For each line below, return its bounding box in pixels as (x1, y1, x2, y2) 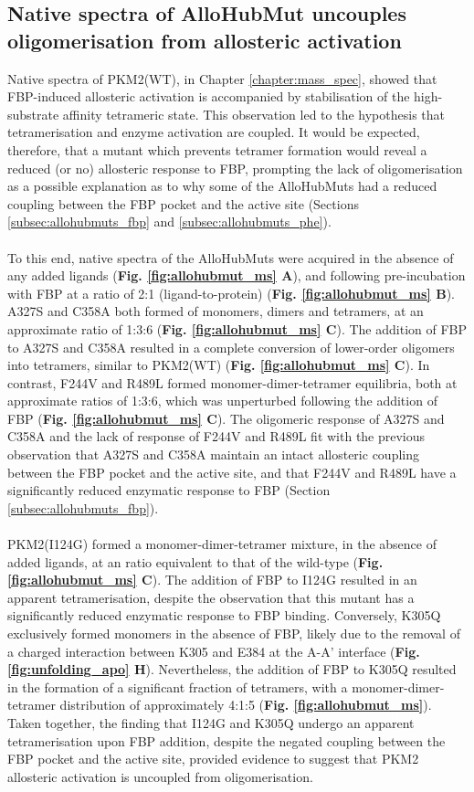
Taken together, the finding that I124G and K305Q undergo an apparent (7, 713, 415, 732)
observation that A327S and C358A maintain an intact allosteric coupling (7, 445, 419, 464)
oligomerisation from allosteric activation (7, 26, 402, 54)
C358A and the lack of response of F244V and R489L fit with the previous (7, 427, 426, 446)
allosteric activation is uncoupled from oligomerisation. (7, 766, 313, 786)
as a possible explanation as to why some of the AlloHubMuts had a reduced (7, 176, 437, 195)
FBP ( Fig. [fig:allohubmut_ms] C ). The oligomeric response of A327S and (7, 408, 445, 428)
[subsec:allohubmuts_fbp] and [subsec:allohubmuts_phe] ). (7, 212, 332, 231)
